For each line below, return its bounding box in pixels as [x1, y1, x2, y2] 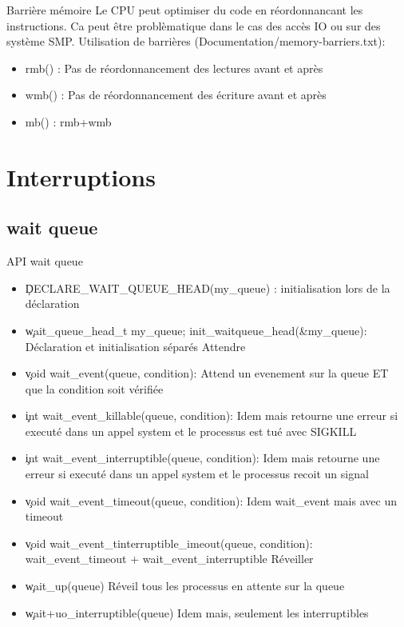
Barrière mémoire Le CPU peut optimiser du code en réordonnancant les [6, 2, 363, 18]
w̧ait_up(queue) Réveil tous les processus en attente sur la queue [25, 577, 345, 594]
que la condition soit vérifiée [25, 380, 164, 397]
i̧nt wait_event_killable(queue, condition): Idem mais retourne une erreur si [25, 407, 398, 424]
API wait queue [6, 253, 83, 270]
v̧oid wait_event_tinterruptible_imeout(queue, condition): [25, 534, 313, 551]
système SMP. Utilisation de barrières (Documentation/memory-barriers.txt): [6, 33, 386, 50]
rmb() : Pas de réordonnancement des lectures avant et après [25, 59, 323, 76]
